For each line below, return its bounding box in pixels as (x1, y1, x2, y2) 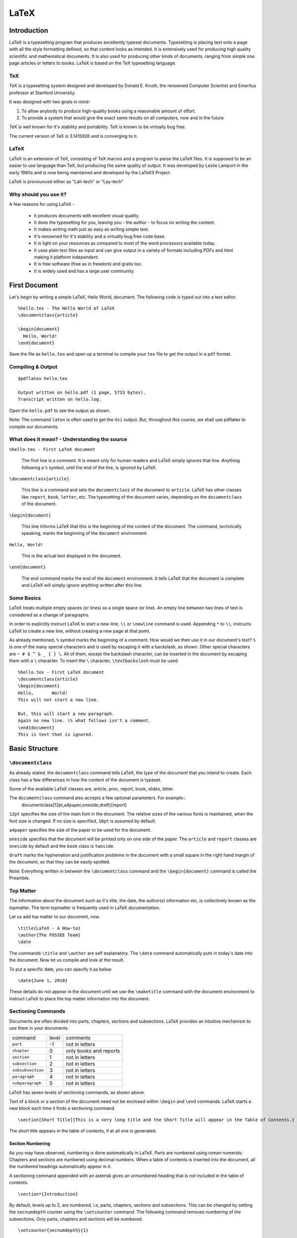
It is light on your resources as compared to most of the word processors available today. (34, 240, 216, 246)
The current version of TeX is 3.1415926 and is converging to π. (9, 133, 138, 139)
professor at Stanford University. (9, 90, 76, 96)
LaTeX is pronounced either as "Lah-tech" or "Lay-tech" (9, 179, 124, 185)
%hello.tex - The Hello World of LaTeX (18, 305, 115, 311)
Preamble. (9, 875, 30, 881)
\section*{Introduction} (18, 1191, 78, 1197)
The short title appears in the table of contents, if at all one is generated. (9, 1128, 157, 1134)
